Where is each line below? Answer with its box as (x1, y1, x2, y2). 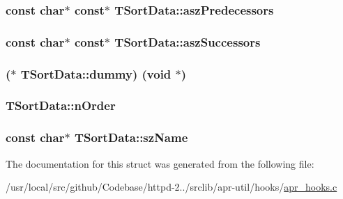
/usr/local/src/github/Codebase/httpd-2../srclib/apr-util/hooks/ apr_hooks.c (6, 180, 337, 194)
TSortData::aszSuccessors (114, 33, 261, 50)
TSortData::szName (74, 129, 188, 146)
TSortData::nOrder (6, 97, 116, 114)
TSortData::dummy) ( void (20, 65, 171, 82)
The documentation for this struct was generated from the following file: (6, 156, 314, 170)
